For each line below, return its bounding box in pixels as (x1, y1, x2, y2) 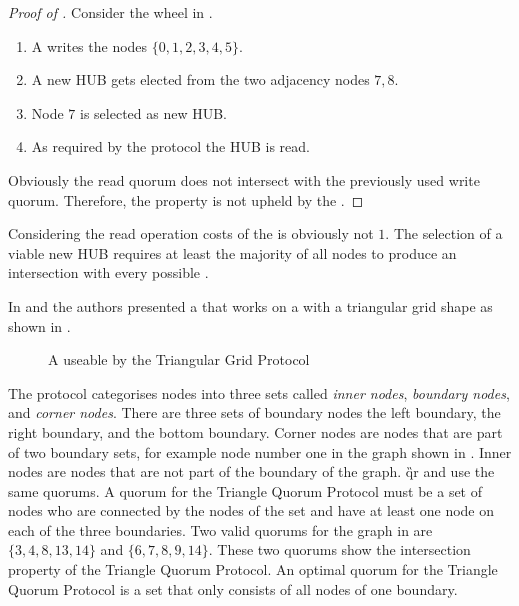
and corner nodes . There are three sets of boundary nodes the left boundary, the (8, 402, 501, 423)
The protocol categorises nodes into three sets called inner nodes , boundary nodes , (8, 382, 510, 403)
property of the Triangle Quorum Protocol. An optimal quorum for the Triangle (8, 559, 498, 580)
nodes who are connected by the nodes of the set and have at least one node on (8, 500, 495, 521)
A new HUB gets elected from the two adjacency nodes (31, 69, 370, 90)
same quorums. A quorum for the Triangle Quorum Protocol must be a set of (8, 480, 483, 501)
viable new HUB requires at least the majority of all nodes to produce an (8, 242, 457, 263)
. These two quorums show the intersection (208, 539, 471, 560)
